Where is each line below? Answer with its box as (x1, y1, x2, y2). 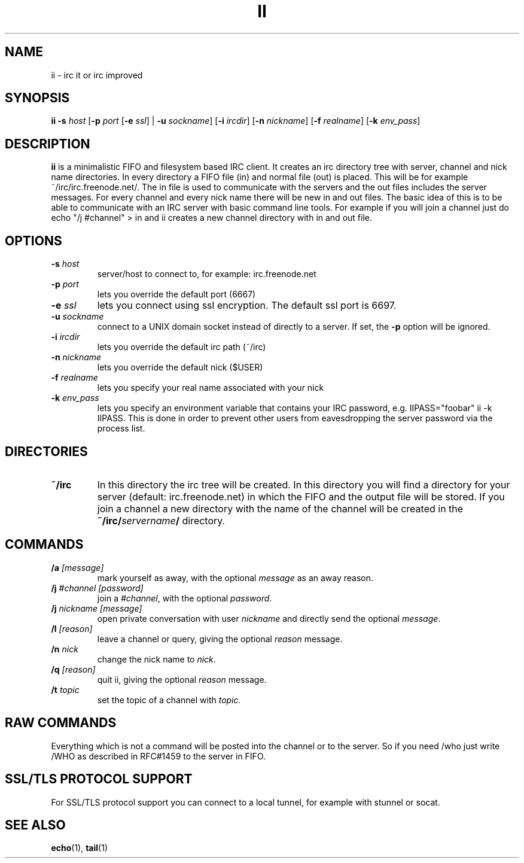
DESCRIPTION (5, 136, 90, 151)
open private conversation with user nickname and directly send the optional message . (97, 613, 441, 624)
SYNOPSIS (5, 90, 70, 106)
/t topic (51, 684, 80, 695)
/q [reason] (51, 664, 96, 674)
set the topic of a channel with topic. (97, 694, 241, 705)
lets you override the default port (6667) (97, 289, 256, 300)
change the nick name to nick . (97, 654, 216, 664)
